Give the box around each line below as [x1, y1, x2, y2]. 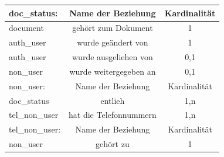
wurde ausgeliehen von [72, 51, 153, 63]
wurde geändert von [77, 36, 148, 48]
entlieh [100, 94, 125, 106]
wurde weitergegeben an [69, 65, 156, 77]
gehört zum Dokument [72, 22, 153, 34]
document [9, 22, 44, 34]
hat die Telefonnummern [69, 109, 157, 121]
